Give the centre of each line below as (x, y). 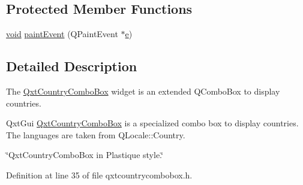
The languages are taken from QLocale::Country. (96, 134)
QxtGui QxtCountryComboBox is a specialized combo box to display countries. (152, 123)
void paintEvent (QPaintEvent (62, 34)
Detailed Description (72, 66)
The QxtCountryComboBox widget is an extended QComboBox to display (143, 91)
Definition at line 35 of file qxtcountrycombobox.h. (99, 175)
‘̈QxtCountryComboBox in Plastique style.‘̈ (85, 155)
